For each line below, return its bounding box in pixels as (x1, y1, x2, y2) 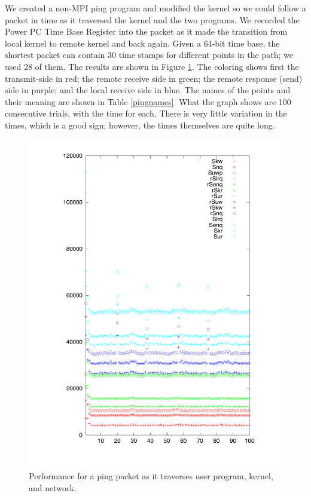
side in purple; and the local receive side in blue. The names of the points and (5, 84, 291, 96)
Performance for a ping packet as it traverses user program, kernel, (29, 470, 273, 482)
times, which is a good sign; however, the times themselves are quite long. (5, 118, 275, 131)
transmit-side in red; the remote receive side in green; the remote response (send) (5, 72, 303, 84)
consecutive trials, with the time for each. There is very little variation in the (5, 107, 287, 120)
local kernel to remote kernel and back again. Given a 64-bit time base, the (5, 36, 280, 49)
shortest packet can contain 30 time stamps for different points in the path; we (5, 48, 293, 61)
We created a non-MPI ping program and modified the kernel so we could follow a (5, 2, 306, 14)
